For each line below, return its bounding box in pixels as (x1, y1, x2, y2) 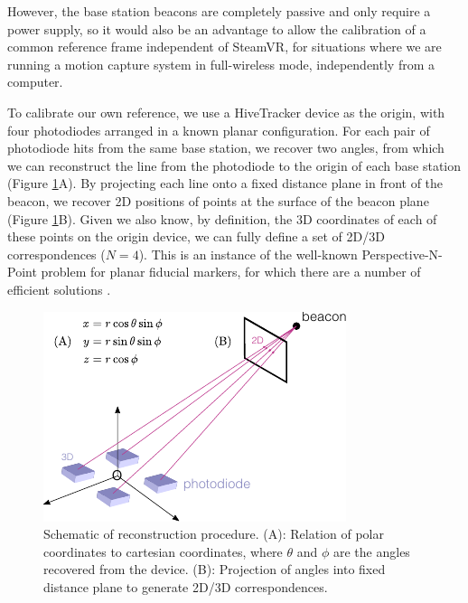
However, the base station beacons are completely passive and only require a (7, 2, 431, 20)
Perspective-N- (361, 244, 443, 263)
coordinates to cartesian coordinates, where (43, 542, 283, 561)
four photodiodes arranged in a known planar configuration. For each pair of (7, 120, 430, 139)
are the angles (333, 542, 410, 561)
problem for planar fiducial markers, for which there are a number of (41, 262, 421, 281)
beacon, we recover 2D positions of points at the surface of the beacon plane (7, 191, 429, 210)
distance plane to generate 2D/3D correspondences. (43, 577, 328, 596)
